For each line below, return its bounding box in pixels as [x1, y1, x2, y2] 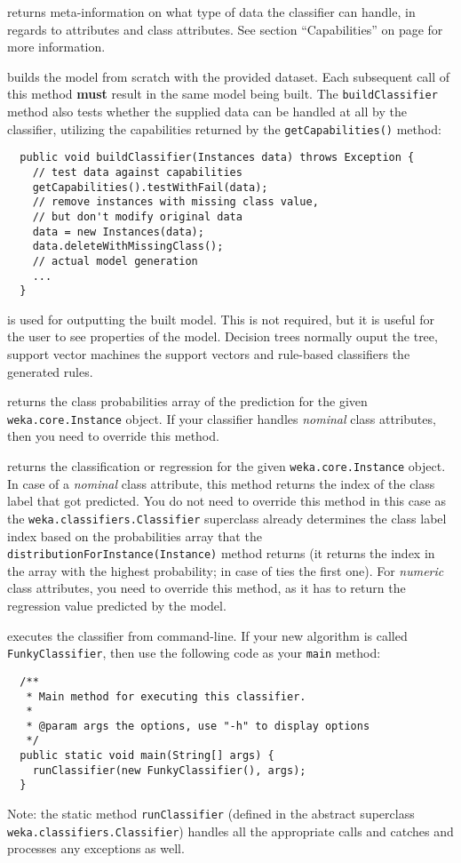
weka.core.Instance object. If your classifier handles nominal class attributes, [7, 409, 436, 428]
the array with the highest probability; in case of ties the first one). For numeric [7, 561, 444, 579]
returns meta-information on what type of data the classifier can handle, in [7, 3, 416, 20]
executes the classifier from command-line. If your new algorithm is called [7, 626, 408, 644]
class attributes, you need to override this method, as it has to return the [7, 579, 406, 597]
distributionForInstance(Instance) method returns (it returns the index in [7, 544, 435, 563]
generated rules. [7, 362, 93, 380]
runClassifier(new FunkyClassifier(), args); [32, 763, 306, 777]
